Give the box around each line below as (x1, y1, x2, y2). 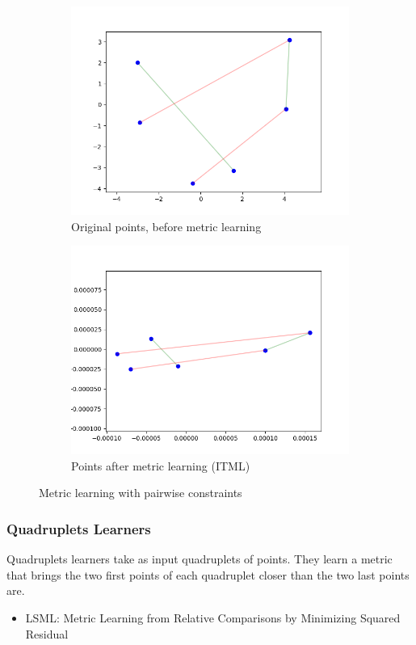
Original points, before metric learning (71, 217, 262, 234)
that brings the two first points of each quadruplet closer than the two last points (6, 566, 410, 583)
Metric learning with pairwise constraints (39, 484, 242, 501)
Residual (25, 625, 69, 642)
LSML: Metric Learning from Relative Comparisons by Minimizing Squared (25, 609, 401, 626)
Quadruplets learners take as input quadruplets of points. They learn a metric (6, 550, 393, 567)
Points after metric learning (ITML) (71, 457, 250, 474)
